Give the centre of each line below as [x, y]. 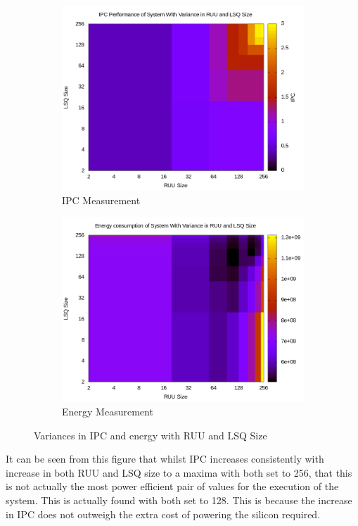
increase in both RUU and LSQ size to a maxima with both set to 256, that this [179, 472]
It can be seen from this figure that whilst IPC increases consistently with [165, 459]
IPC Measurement [101, 200]
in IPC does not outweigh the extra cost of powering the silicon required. [163, 514]
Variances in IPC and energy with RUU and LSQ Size [151, 435]
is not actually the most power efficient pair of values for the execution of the [172, 486]
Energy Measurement [108, 411]
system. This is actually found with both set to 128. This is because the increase [179, 500]
